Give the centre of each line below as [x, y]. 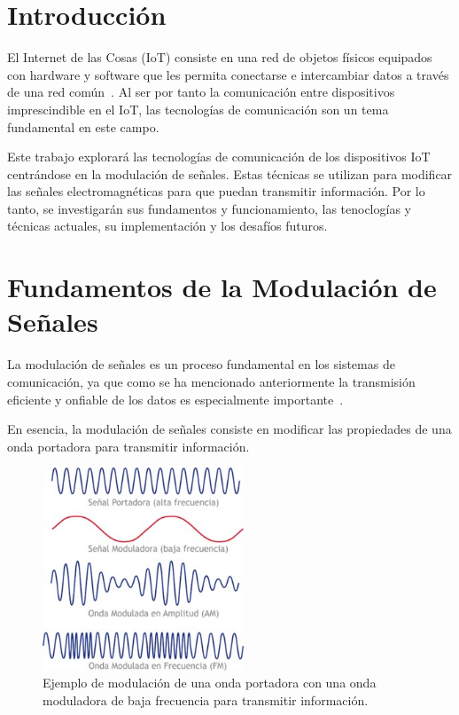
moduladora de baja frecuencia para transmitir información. [206, 699]
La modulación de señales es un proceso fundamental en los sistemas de [201, 364]
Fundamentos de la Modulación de [222, 287]
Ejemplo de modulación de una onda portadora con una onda [210, 683]
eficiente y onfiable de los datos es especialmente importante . [175, 399]
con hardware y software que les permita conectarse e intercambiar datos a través [228, 74]
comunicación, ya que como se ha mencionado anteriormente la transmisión [211, 381]
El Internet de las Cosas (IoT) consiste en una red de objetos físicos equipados [220, 57]
